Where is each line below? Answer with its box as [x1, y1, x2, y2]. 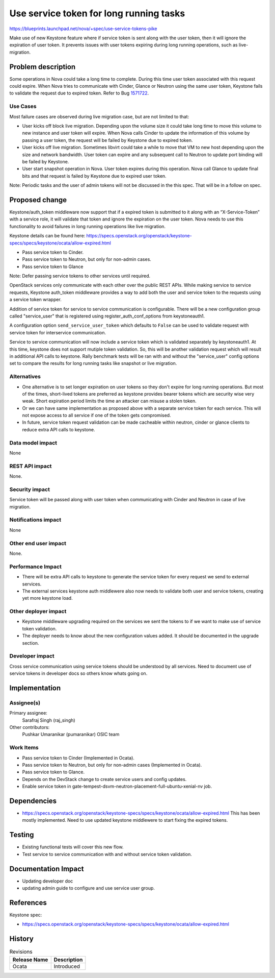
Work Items [9, 744, 39, 751]
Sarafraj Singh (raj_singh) [22, 717, 76, 723]
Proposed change [9, 195, 67, 204]
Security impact [9, 485, 50, 493]
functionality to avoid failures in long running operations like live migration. [9, 223, 166, 229]
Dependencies [9, 796, 57, 805]
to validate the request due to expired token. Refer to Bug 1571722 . [9, 90, 149, 96]
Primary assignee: [9, 710, 48, 716]
